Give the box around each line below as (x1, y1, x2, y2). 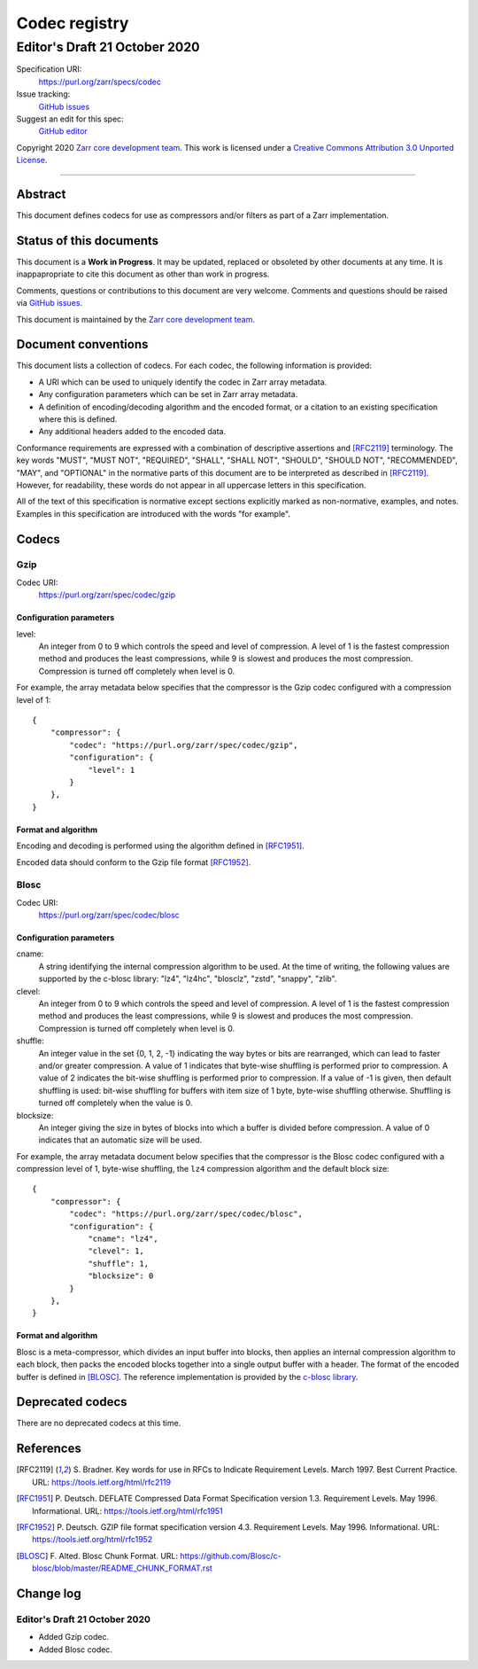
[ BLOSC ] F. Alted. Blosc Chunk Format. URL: (16, 1550, 179, 1561)
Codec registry (16, 13, 129, 33)
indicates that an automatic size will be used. (38, 1135, 203, 1145)
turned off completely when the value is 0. (38, 1097, 193, 1108)
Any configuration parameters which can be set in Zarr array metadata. (38, 389, 298, 400)
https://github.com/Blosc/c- (180, 1550, 282, 1561)
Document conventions (16, 337, 149, 352)
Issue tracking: (16, 89, 71, 99)
